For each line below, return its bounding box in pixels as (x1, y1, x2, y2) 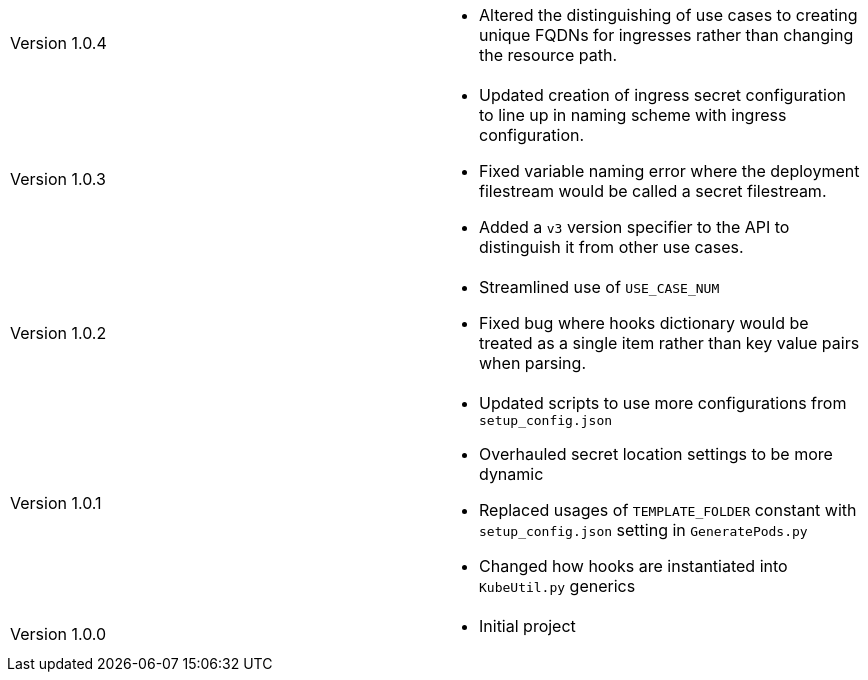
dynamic (479, 464, 544, 484)
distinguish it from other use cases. (479, 237, 744, 257)
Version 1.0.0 (10, 624, 107, 644)
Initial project (479, 616, 576, 636)
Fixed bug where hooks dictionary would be (479, 313, 809, 333)
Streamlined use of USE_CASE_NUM (479, 277, 720, 297)
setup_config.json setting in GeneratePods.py (479, 520, 808, 540)
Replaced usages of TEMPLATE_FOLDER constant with (479, 500, 857, 520)
